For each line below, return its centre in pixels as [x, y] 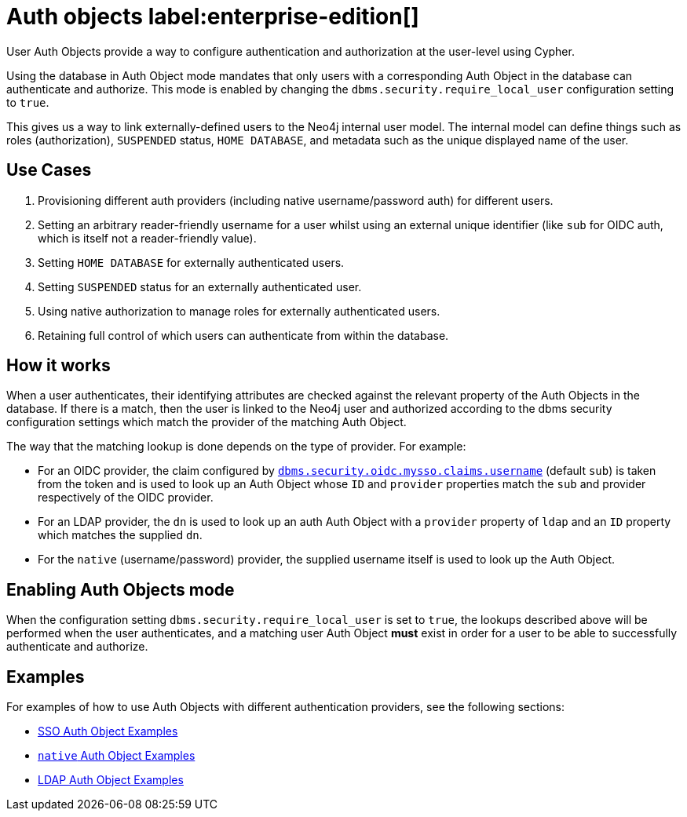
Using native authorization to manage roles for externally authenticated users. [239, 311]
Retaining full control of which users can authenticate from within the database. [243, 335]
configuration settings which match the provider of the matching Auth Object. [206, 422]
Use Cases [49, 170]
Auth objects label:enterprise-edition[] [213, 16]
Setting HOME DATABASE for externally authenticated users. [191, 262]
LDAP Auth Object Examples [111, 780]
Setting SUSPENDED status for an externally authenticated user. [200, 286]
